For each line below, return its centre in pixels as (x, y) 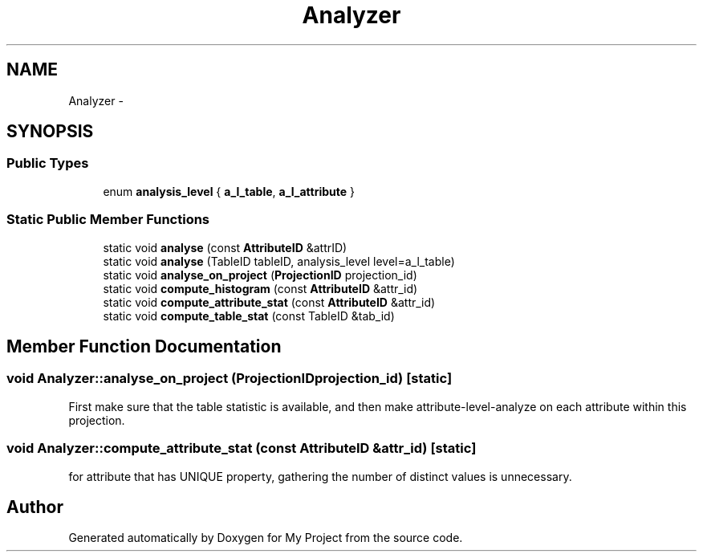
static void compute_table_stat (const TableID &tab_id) (249, 316)
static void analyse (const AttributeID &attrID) (225, 247)
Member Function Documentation (144, 346)
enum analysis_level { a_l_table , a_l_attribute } (229, 191)
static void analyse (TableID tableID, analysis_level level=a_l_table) (279, 261)
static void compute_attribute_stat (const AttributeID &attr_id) (269, 302)
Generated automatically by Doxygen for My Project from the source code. (266, 538)
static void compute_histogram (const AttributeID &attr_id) (260, 288)
